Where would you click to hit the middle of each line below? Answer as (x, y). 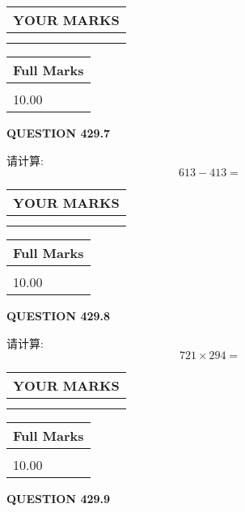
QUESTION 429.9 (59, 499)
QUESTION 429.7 (59, 133)
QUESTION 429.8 (59, 316)
